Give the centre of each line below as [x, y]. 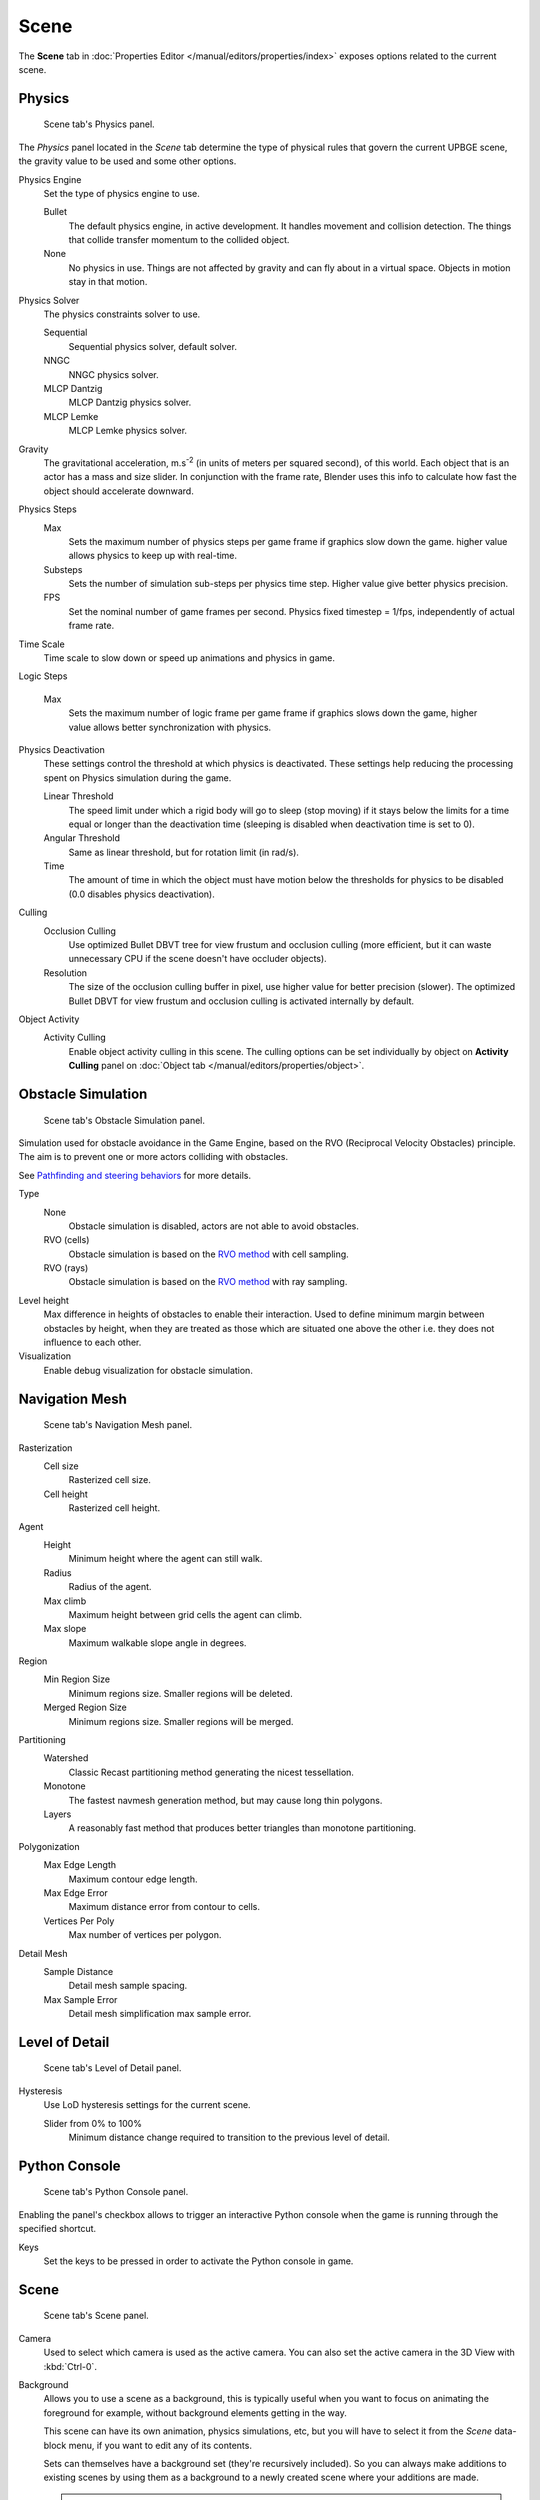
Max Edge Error [76, 1892]
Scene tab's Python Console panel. [116, 2192]
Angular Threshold [81, 838]
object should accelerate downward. [118, 491]
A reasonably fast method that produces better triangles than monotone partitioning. [242, 1828]
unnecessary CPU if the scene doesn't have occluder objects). [197, 959]
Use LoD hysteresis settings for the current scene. [147, 2105]
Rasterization [45, 1447]
